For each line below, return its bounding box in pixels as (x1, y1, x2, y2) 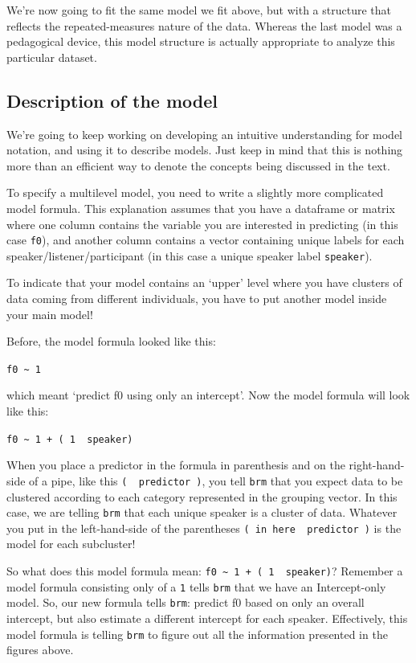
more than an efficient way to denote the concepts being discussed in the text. (6, 157, 390, 174)
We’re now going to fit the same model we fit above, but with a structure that (6, 2, 391, 18)
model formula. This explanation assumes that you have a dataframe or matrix (6, 199, 395, 216)
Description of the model (6, 88, 218, 113)
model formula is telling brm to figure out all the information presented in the (6, 625, 388, 642)
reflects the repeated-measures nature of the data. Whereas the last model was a (6, 17, 402, 34)
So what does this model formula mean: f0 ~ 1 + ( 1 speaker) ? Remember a (6, 563, 403, 579)
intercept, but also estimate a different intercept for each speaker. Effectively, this (6, 610, 408, 627)
